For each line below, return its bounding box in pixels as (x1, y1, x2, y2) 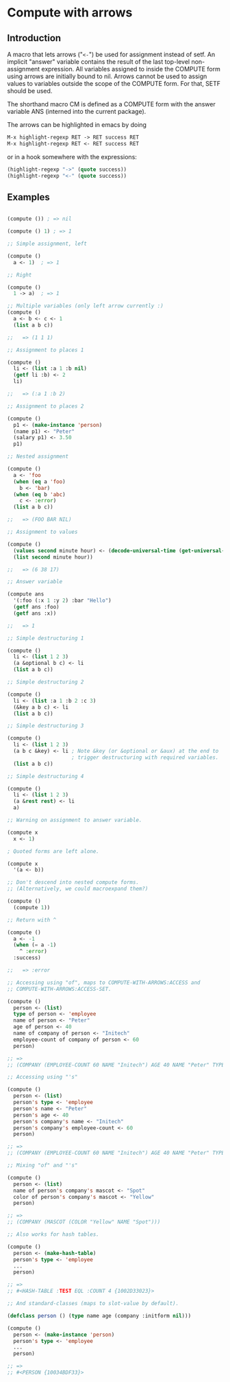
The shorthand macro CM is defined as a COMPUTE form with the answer (7, 100, 216, 108)
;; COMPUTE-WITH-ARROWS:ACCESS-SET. (7, 985, 112, 992)
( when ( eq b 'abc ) (13, 491, 66, 498)
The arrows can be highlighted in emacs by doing (7, 121, 147, 128)
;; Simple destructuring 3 (7, 723, 84, 729)
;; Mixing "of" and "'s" (7, 1162, 78, 1169)
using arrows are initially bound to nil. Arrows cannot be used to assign (7, 72, 207, 80)
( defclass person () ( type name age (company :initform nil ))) (7, 1312, 192, 1319)
